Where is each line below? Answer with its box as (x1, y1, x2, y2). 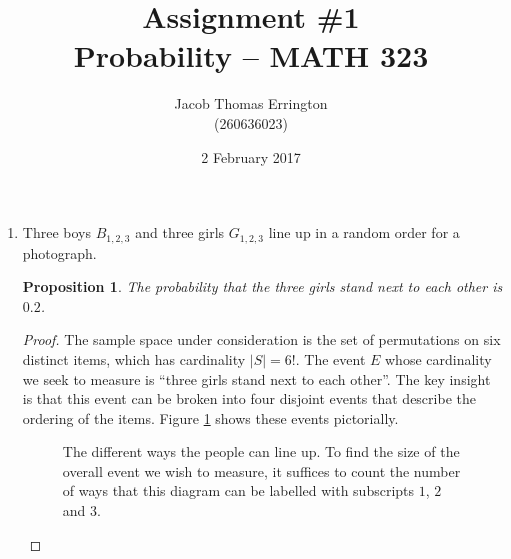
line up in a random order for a (268, 222, 460, 243)
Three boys (22, 222, 91, 243)
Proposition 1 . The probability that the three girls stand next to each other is (22, 276, 503, 297)
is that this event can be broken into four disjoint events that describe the (22, 388, 476, 409)
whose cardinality (385, 348, 492, 369)
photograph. (22, 242, 97, 263)
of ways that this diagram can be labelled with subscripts (62, 480, 415, 501)
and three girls (135, 222, 225, 243)
